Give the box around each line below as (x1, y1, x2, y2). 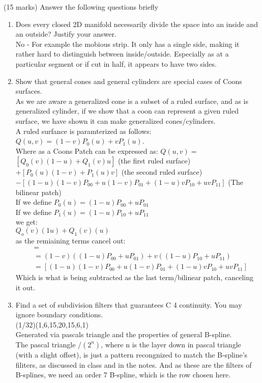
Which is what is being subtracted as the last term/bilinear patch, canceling (15, 272, 253, 283)
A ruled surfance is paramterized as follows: (15, 125, 152, 136)
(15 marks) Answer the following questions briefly (4, 2, 159, 12)
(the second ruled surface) (121, 167, 202, 177)
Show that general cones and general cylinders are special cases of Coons (15, 75, 242, 86)
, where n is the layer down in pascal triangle (101, 339, 241, 349)
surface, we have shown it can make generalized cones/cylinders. (15, 115, 216, 126)
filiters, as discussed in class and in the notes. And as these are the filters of (15, 359, 252, 370)
